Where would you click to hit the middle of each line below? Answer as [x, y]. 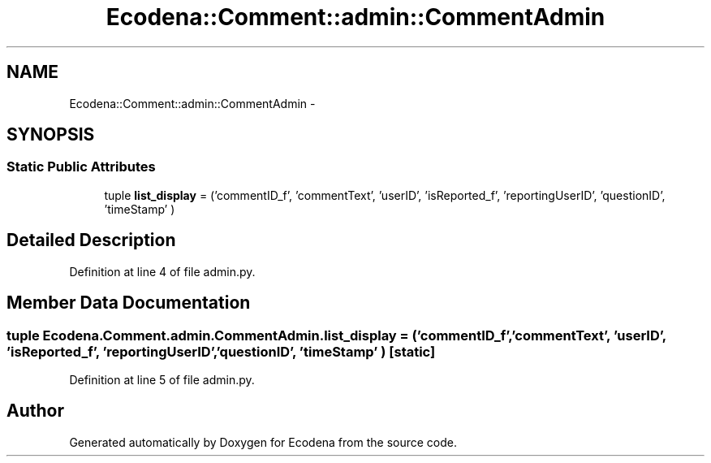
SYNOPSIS [51, 135]
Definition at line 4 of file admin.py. [162, 271]
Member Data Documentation [129, 303]
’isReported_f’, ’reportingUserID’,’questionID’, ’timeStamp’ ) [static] [221, 351]
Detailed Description [91, 240]
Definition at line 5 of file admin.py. [162, 379]
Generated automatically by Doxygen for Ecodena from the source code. [263, 442]
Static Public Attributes [81, 167]
